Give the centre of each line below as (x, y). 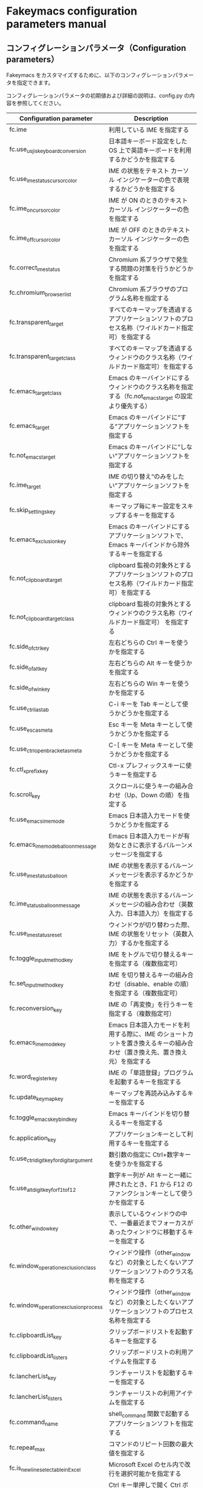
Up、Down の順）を (155, 795)
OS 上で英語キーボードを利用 (150, 150)
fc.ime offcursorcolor (35, 238)
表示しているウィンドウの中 (148, 1214)
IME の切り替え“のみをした (146, 476)
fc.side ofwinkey (30, 688)
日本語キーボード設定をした (148, 141)
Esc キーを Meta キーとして (147, 725)
